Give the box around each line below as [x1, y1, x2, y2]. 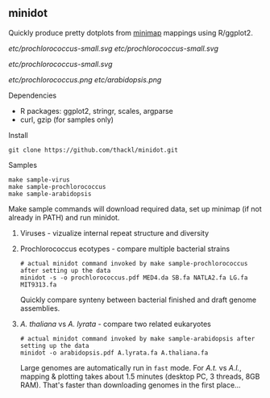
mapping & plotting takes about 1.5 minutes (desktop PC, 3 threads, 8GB [19, 371, 260, 381]
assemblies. [19, 303, 60, 313]
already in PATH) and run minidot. [8, 212, 120, 222]
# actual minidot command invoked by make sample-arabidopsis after [19, 334, 255, 342]
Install [8, 130, 28, 140]
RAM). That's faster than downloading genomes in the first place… [19, 379, 241, 390]
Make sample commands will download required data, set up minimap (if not [8, 203, 262, 213]
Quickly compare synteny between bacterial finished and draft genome [19, 295, 256, 304]
